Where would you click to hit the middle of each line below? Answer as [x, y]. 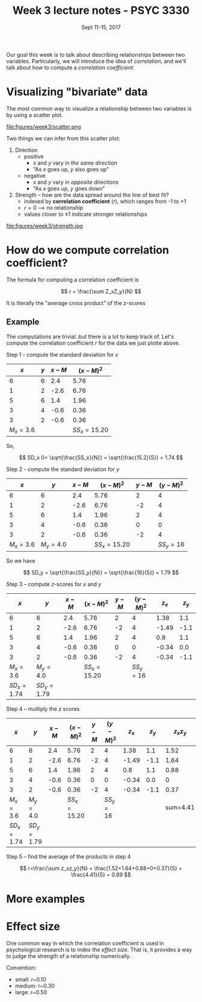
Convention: [21, 968]
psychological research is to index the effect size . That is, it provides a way [99, 950]
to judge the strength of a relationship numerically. [69, 956]
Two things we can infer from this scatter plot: [63, 138]
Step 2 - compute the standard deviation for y [63, 469]
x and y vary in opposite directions [76, 182]
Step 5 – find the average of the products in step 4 [69, 857]
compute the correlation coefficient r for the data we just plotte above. [93, 343]
